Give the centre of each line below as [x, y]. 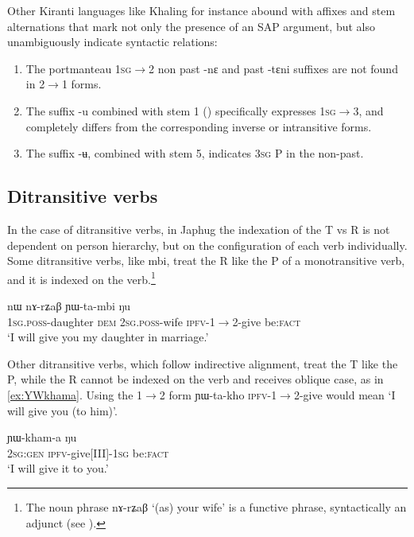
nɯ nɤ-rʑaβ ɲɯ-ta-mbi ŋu [69, 305]
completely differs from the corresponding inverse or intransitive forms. [199, 126]
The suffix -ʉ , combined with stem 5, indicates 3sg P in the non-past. [195, 153]
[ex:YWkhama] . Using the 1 [75, 394]
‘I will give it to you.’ [58, 468]
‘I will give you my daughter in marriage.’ [108, 337]
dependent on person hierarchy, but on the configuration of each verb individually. [207, 245]
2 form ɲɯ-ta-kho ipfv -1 [218, 394]
